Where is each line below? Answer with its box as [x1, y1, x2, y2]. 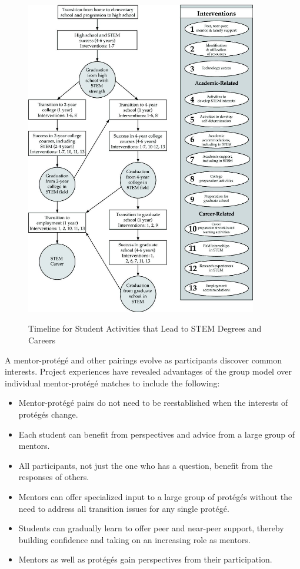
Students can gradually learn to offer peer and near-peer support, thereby [18, 522, 284, 534]
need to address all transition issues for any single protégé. [18, 502, 229, 514]
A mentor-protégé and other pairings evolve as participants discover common [5, 353, 282, 366]
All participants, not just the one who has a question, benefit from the [18, 459, 273, 471]
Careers [28, 334, 56, 346]
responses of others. [18, 471, 89, 483]
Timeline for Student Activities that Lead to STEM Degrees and [28, 322, 262, 335]
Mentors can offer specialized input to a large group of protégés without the [18, 491, 292, 502]
